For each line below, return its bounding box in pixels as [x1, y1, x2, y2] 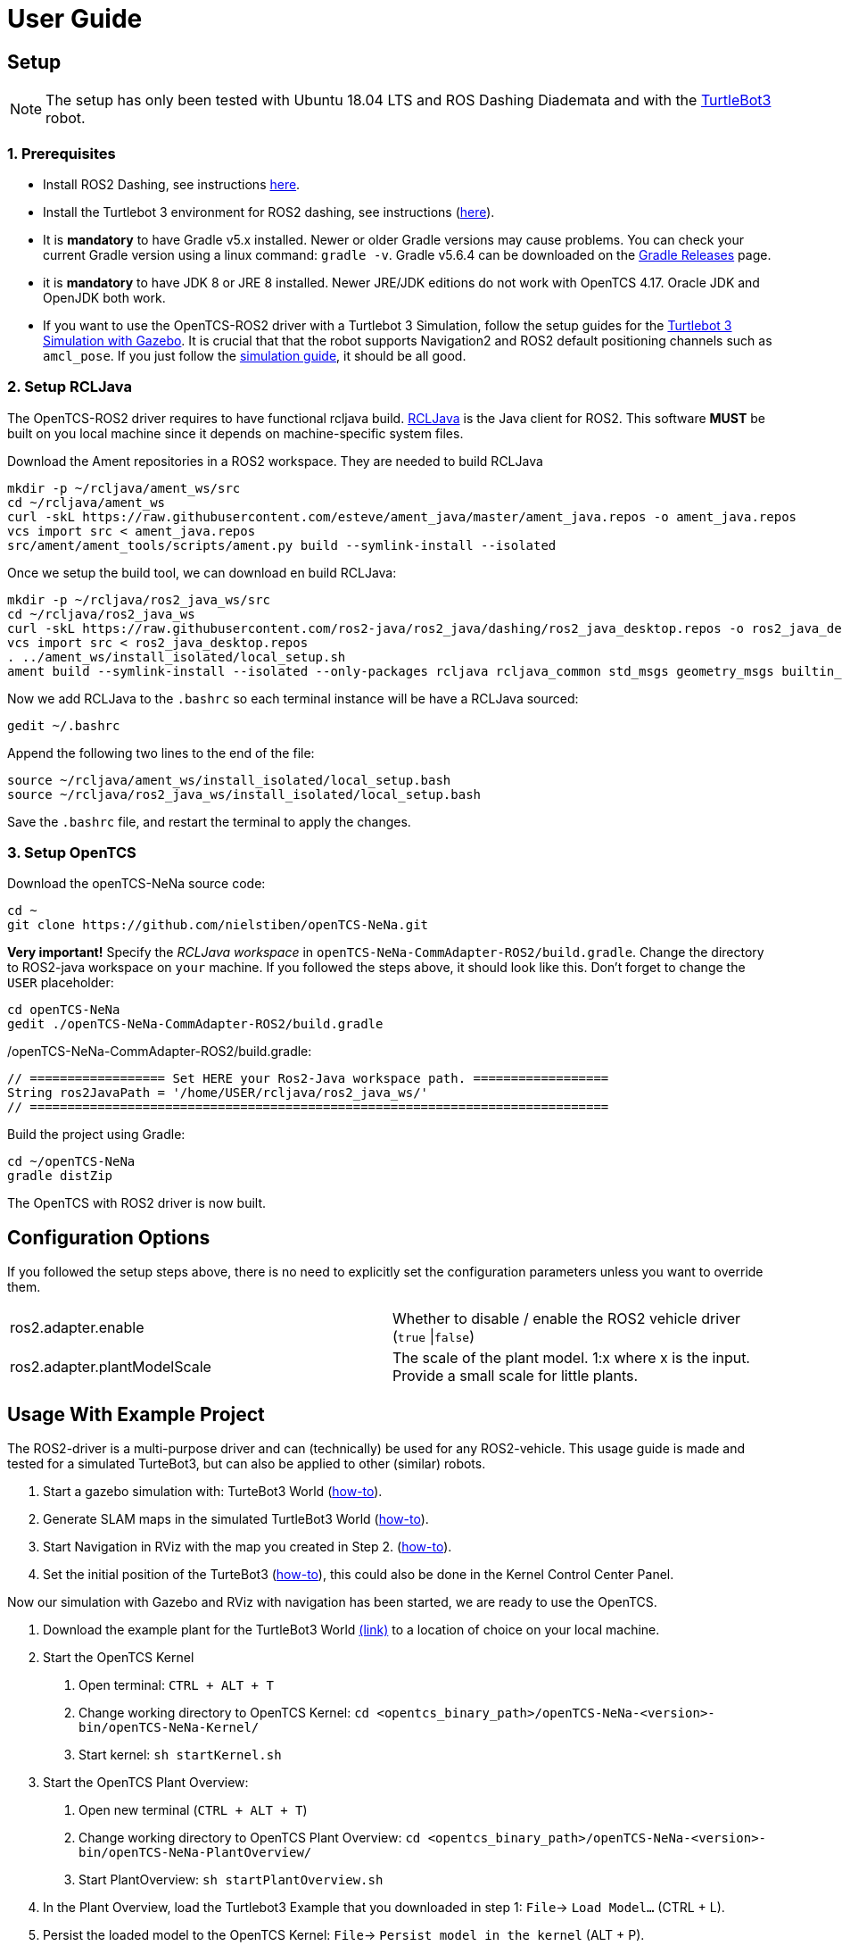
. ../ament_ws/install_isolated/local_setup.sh [7, 649, 346, 664]
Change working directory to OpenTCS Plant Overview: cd [78, 1830, 421, 1846]
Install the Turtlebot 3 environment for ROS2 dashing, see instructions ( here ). [43, 204, 495, 220]
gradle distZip [7, 1168, 113, 1184]
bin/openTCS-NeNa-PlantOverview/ [78, 1845, 312, 1860]
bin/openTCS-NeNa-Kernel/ [78, 1720, 260, 1735]
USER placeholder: [7, 975, 114, 991]
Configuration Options [7, 1226, 210, 1249]
